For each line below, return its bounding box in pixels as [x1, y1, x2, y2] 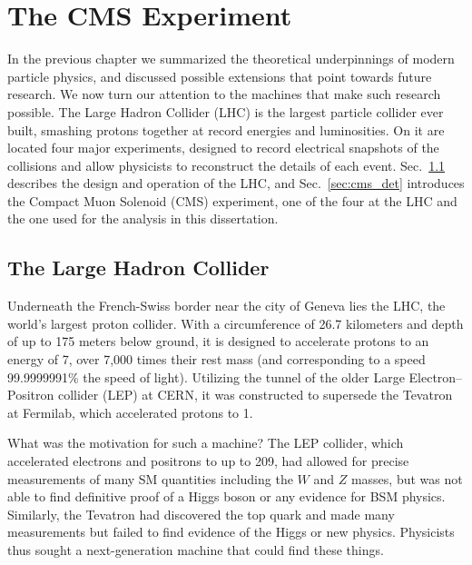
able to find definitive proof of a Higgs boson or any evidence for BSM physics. [7, 487, 446, 506]
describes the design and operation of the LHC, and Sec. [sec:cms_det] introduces [7, 173, 465, 193]
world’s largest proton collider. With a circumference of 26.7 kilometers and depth [7, 313, 464, 332]
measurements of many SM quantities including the [7, 469, 293, 488]
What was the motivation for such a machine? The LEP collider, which [7, 433, 404, 452]
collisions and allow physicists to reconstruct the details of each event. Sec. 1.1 [7, 155, 446, 174]
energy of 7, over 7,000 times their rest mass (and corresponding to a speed [7, 350, 426, 369]
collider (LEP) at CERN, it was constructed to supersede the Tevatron [57, 385, 453, 404]
